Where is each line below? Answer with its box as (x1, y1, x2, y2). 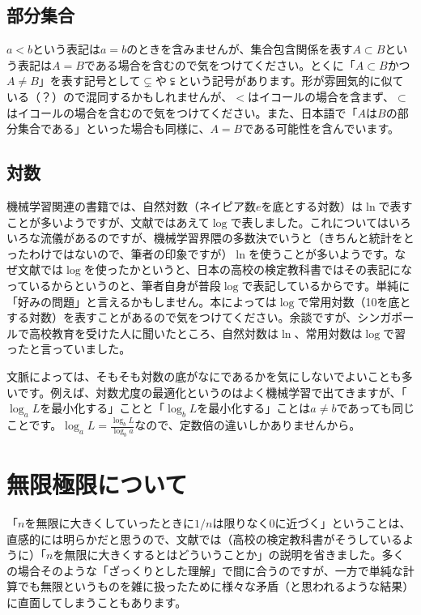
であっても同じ (336, 399, 415, 416)
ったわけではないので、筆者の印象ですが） (6, 245, 233, 262)
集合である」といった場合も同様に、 (17, 120, 210, 137)
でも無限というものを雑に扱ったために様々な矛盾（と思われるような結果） (17, 578, 415, 595)
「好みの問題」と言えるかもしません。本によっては (6, 293, 277, 310)
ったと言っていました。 (6, 340, 131, 357)
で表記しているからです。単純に (241, 276, 410, 293)
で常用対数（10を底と (297, 293, 411, 310)
